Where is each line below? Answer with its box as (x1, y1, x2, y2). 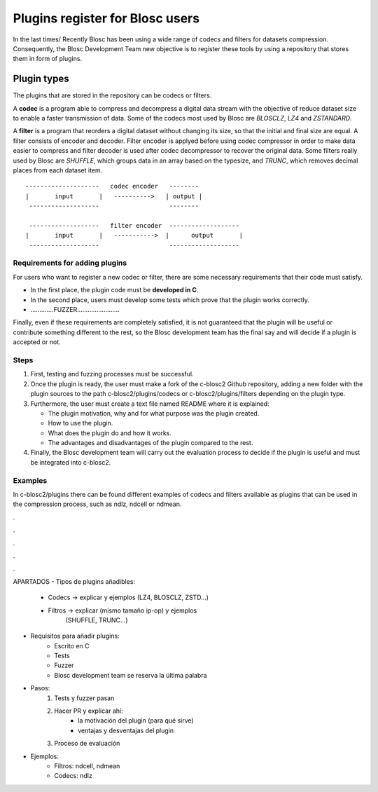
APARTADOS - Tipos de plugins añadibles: (13, 577, 136, 585)
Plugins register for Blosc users (13, 11, 199, 26)
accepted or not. (13, 338, 61, 346)
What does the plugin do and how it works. (48, 428, 171, 437)
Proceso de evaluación (54, 739, 120, 748)
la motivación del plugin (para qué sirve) (78, 716, 194, 725)
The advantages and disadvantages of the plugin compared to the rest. (48, 439, 253, 447)
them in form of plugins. (13, 55, 83, 63)
